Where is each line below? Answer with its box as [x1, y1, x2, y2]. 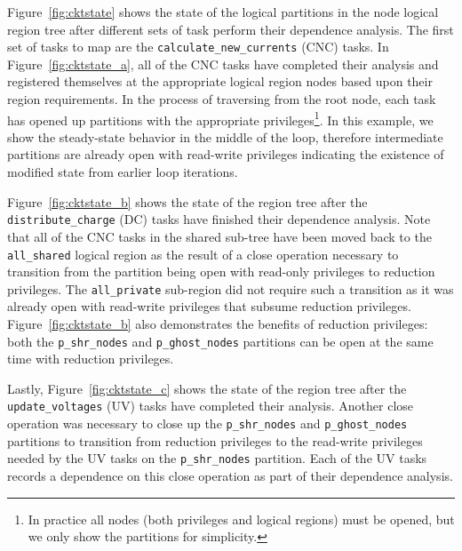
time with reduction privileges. [7, 349, 174, 368]
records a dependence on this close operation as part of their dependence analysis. [7, 467, 453, 484]
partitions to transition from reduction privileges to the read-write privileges [7, 431, 423, 450]
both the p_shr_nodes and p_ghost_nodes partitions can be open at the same [7, 331, 434, 350]
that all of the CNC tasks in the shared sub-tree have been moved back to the [7, 227, 432, 245]
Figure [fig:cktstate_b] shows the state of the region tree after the [7, 192, 368, 211]
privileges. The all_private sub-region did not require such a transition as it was [7, 279, 454, 298]
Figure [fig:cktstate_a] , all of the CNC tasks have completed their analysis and [7, 54, 439, 73]
